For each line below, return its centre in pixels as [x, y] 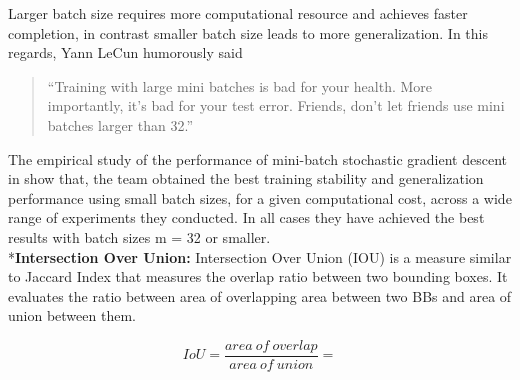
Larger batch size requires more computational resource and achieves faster [238, 13]
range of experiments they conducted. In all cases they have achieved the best [246, 217]
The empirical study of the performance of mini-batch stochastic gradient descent [257, 158]
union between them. [72, 315]
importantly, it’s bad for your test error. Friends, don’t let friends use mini [276, 105]
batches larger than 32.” [120, 124]
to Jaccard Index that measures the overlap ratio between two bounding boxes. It [258, 276]
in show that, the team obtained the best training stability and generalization [246, 178]
